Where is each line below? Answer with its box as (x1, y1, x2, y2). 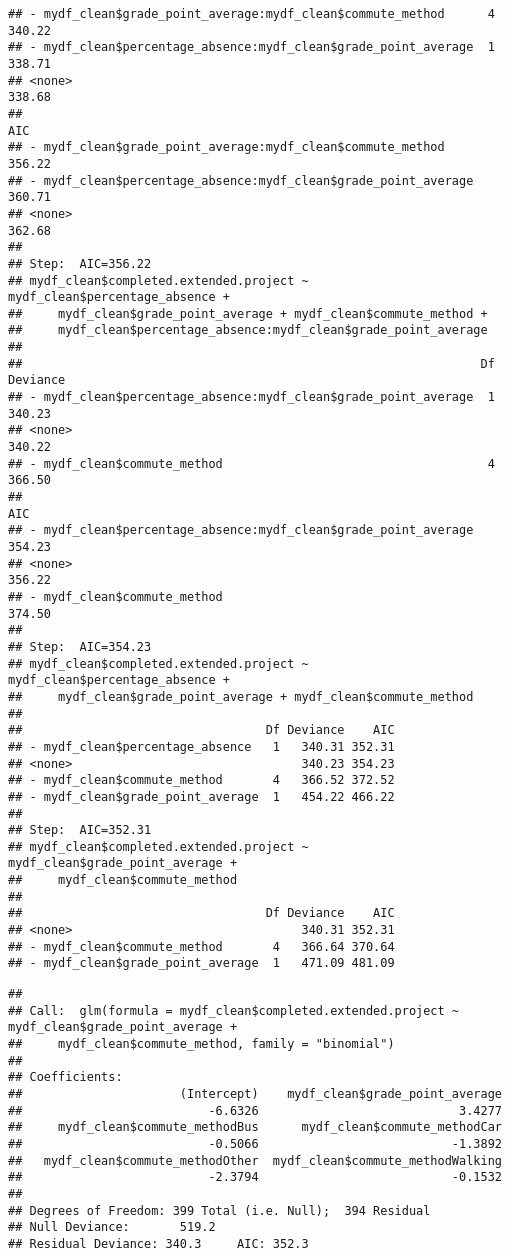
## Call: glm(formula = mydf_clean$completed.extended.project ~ (8, 1003, 460, 1018)
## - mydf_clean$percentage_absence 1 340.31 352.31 (8, 739, 395, 754)
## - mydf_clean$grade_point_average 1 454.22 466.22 (8, 789, 395, 804)
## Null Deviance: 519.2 (8, 1220, 216, 1235)
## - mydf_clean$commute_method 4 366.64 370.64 (8, 939, 395, 954)
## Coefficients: (8, 1070, 123, 1085)
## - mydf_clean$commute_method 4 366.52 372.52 (8, 773, 395, 788)
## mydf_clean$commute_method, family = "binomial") (8, 1037, 395, 1052)
